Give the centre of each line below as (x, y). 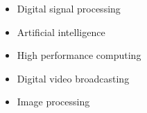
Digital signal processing (69, 8)
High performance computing (79, 55)
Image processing (53, 102)
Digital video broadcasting (73, 78)
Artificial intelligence (61, 32)
